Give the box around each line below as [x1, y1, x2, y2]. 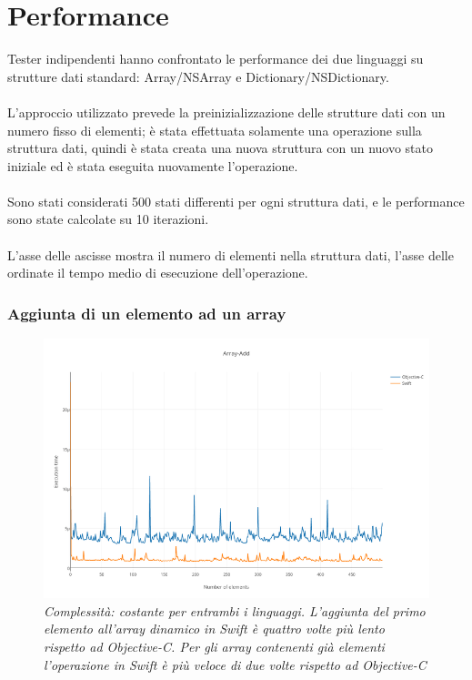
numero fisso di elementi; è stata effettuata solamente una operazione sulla [7, 120, 422, 139]
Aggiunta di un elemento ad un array [7, 301, 286, 324]
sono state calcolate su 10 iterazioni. [7, 209, 209, 228]
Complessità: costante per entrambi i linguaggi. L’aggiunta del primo [44, 601, 426, 620]
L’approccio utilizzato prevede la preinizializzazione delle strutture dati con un [7, 102, 446, 121]
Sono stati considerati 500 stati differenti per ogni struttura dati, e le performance [7, 191, 465, 210]
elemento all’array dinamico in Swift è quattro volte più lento [44, 619, 385, 638]
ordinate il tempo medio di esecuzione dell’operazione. [7, 263, 308, 282]
